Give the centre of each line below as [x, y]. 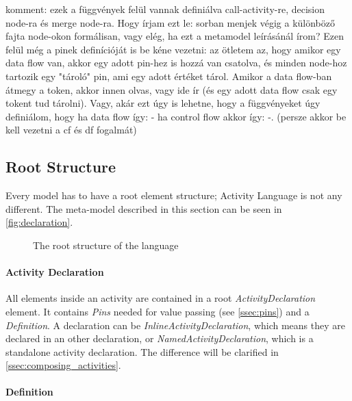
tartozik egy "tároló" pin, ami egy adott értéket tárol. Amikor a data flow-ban [169, 76]
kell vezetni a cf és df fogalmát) [71, 130]
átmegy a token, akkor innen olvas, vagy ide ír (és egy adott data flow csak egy [172, 89]
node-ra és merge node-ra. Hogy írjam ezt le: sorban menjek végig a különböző [170, 22]
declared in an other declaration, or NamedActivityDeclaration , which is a [160, 338]
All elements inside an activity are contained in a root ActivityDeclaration [161, 298]
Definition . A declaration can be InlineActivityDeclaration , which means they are [175, 325]
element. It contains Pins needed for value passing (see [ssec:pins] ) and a [158, 311]
